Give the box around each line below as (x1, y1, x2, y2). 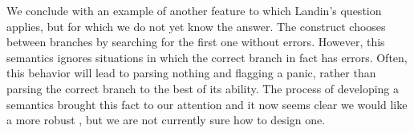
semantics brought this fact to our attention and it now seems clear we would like (6, 96, 408, 112)
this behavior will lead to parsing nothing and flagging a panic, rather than (6, 65, 376, 81)
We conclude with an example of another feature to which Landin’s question (6, 2, 382, 18)
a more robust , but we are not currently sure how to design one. (6, 111, 326, 128)
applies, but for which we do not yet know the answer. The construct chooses (6, 18, 386, 34)
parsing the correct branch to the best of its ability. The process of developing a (6, 80, 400, 96)
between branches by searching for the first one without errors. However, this (6, 33, 385, 50)
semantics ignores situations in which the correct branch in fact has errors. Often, (6, 49, 408, 65)
